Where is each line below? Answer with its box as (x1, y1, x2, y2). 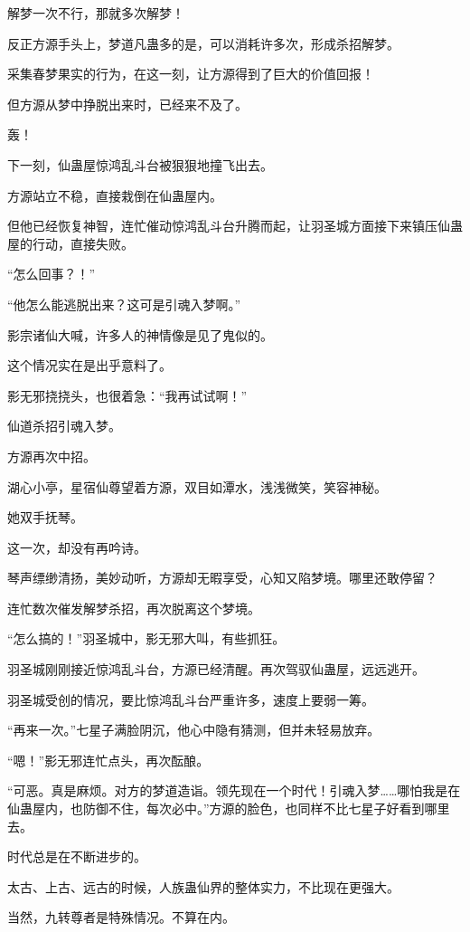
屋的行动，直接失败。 (7, 233, 134, 252)
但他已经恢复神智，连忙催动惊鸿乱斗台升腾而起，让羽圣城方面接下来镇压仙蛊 (7, 216, 463, 235)
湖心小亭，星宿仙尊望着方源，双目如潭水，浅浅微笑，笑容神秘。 (7, 477, 387, 496)
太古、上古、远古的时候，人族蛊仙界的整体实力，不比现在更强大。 (7, 877, 399, 896)
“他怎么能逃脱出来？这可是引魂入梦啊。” (7, 294, 241, 313)
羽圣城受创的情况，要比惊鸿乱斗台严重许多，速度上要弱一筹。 (7, 689, 374, 709)
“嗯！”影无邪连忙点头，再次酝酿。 (7, 750, 210, 769)
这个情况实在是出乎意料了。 (7, 356, 172, 375)
